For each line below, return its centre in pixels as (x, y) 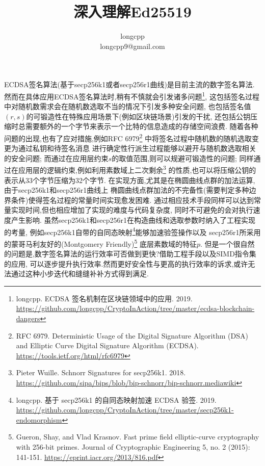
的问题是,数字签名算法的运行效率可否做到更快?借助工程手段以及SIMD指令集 (130, 254)
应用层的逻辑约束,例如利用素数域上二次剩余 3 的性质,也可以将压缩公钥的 (137, 169)
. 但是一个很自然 (227, 243)
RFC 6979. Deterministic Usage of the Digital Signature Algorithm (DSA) (132, 335)
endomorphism (39, 419)
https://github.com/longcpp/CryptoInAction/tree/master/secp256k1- (125, 410)
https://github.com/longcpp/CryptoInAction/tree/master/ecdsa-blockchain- (135, 308)
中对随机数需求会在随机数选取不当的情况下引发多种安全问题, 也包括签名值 (128, 106)
